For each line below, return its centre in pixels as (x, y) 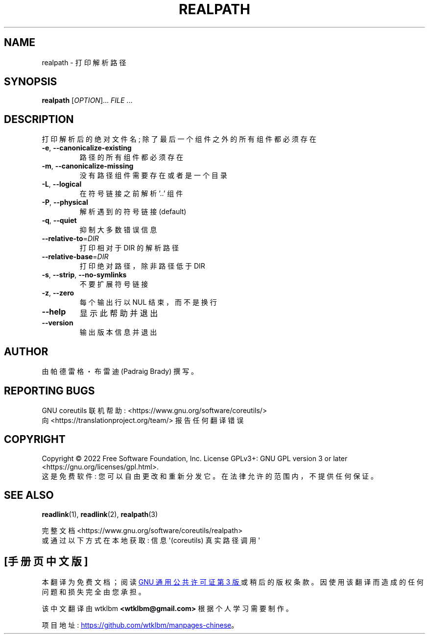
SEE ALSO (29, 495)
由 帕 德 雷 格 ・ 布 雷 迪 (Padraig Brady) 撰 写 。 (120, 371)
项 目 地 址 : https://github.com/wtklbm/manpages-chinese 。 (140, 625)
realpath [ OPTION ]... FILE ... (87, 100)
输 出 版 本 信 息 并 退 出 (118, 332)
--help (54, 312)
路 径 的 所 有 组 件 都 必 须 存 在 (131, 157)
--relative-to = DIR (70, 239)
